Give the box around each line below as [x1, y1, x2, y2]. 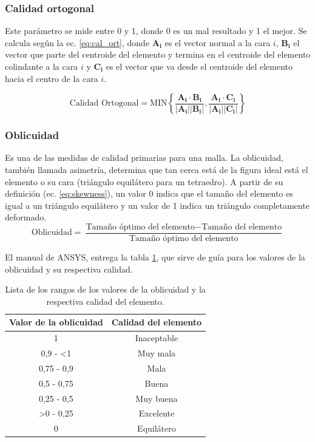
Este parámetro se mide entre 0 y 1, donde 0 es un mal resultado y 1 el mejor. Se [5, 24, 307, 37]
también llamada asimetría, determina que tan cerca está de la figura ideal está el [5, 163, 308, 175]
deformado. [5, 211, 47, 223]
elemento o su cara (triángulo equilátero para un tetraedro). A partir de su [5, 175, 283, 188]
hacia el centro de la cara [5, 72, 98, 84]
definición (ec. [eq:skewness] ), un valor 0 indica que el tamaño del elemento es [5, 187, 293, 200]
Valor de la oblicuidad [9, 316, 103, 328]
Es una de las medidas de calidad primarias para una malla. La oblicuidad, [5, 151, 283, 164]
